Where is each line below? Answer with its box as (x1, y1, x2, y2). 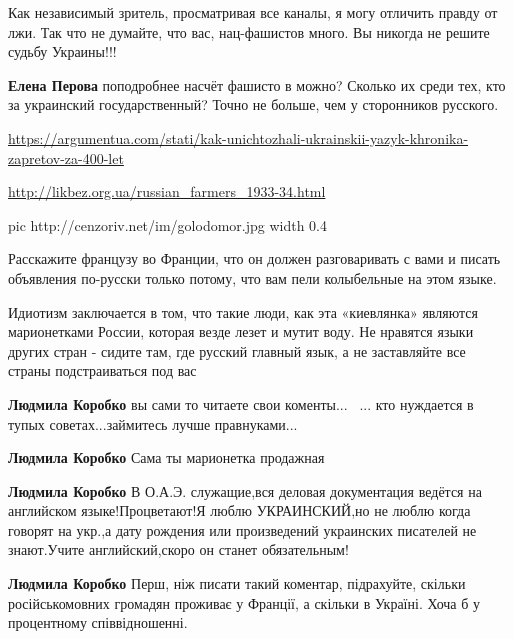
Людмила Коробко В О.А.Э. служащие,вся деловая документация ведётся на (8, 480, 482, 501)
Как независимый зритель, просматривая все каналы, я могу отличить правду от (8, 2, 498, 22)
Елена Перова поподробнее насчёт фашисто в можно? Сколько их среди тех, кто (8, 74, 506, 95)
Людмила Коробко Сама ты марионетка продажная (8, 447, 325, 468)
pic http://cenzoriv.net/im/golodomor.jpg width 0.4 (8, 214, 328, 235)
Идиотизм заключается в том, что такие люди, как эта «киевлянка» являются (8, 301, 478, 322)
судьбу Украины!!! (8, 41, 117, 62)
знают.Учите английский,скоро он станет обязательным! (8, 539, 349, 560)
